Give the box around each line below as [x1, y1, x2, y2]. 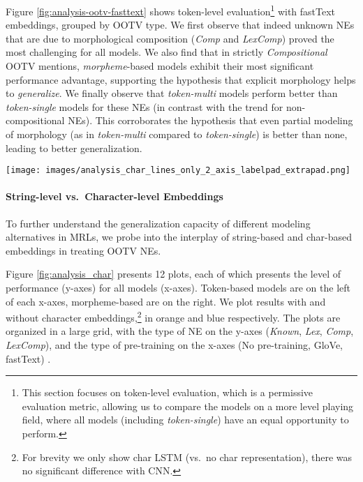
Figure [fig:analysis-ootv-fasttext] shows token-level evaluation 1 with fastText [6, 2, 336, 18]
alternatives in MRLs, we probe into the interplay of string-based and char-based [6, 229, 353, 244]
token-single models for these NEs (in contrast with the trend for [6, 99, 283, 114]
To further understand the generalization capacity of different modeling [6, 216, 311, 230]
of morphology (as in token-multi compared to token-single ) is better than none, [6, 127, 348, 141]
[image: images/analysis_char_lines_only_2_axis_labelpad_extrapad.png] [6, 165, 350, 176]
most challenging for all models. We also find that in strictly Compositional [6, 45, 327, 59]
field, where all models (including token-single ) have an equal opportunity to [22, 412, 349, 427]
